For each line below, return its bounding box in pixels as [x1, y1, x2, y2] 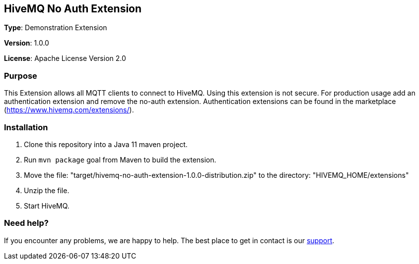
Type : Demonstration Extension [4, 23, 107, 32]
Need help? [4, 218, 49, 228]
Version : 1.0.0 [4, 39, 49, 48]
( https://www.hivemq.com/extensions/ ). [4, 106, 134, 114]
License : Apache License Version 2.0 [4, 54, 126, 63]
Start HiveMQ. [24, 201, 70, 210]
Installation [4, 122, 48, 132]
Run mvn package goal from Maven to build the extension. [24, 155, 216, 164]
